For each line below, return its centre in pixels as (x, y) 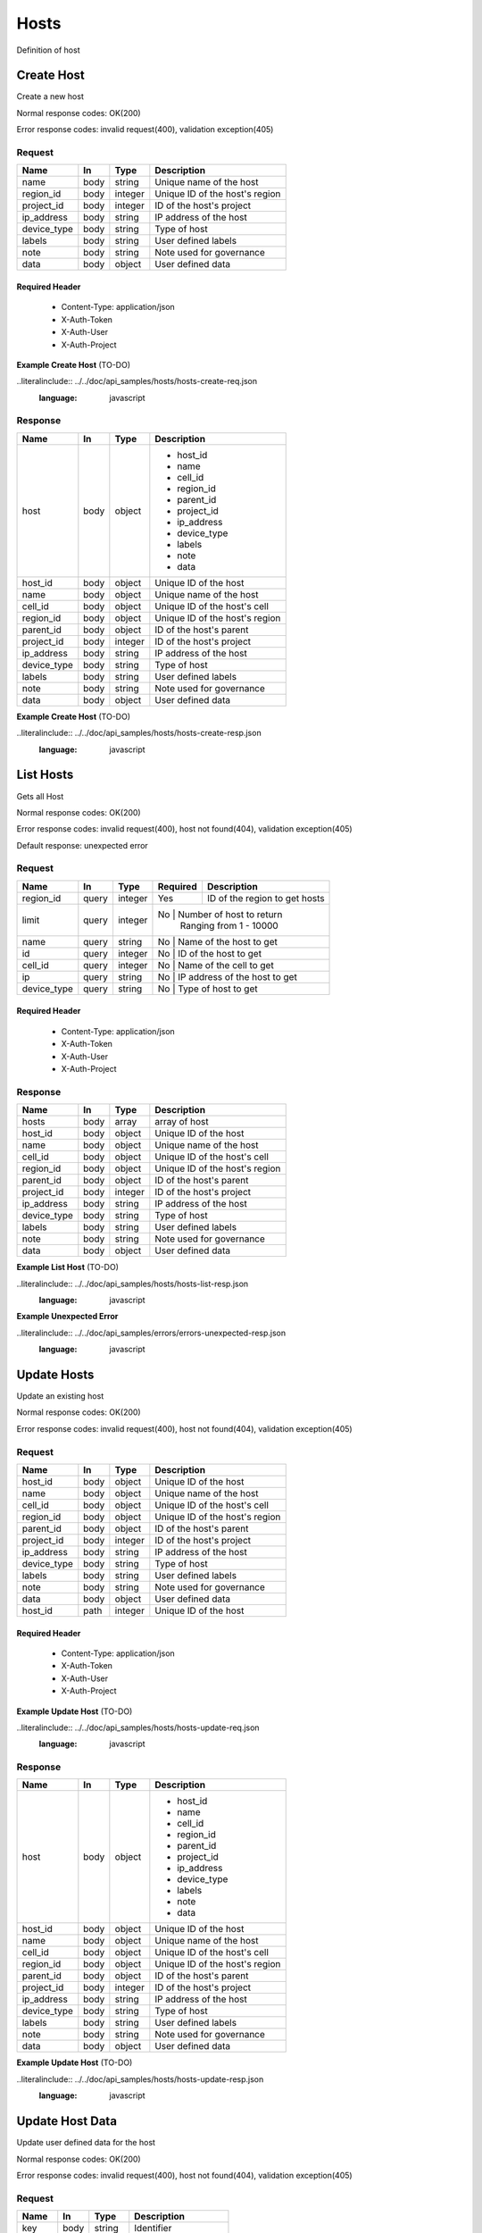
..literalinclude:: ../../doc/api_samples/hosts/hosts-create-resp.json (139, 733)
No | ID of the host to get (210, 953)
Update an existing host (60, 1396)
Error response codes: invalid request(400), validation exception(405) (145, 130)
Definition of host (48, 50)
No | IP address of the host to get (228, 976)
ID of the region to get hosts (266, 898)
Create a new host (50, 96)
